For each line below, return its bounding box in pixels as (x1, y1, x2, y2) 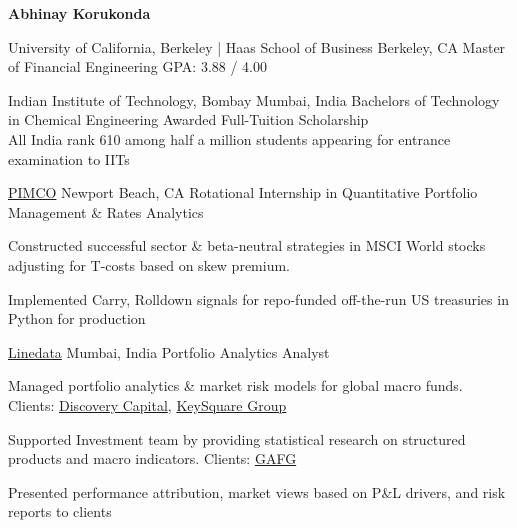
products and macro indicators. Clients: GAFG (8, 448, 297, 469)
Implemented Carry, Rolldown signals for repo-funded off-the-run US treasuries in (8, 288, 509, 309)
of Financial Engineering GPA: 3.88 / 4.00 (8, 56, 268, 77)
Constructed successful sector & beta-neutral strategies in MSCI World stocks (8, 235, 486, 256)
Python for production (8, 308, 146, 329)
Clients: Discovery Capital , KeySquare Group (8, 394, 287, 415)
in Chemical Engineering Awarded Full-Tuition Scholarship (8, 109, 369, 130)
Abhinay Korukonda (8, 3, 151, 23)
